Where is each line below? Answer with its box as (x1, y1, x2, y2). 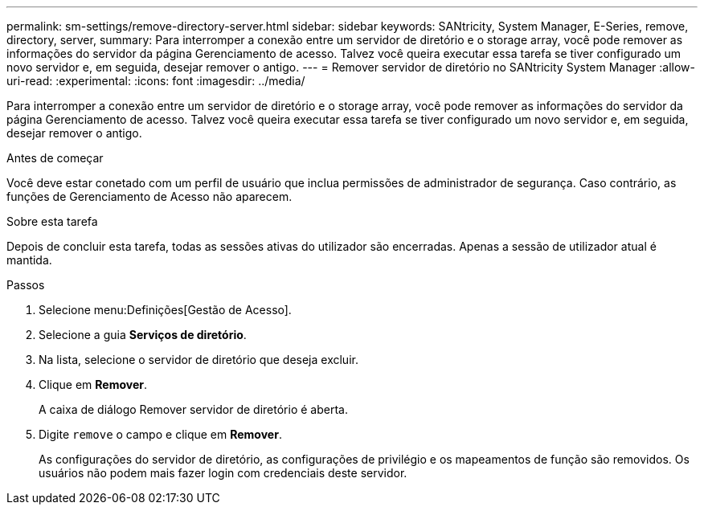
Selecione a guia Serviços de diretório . (39, 328, 247, 341)
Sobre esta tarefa (6, 215, 98, 228)
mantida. (6, 253, 52, 267)
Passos (6, 278, 45, 292)
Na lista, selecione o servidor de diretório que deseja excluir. (39, 353, 358, 366)
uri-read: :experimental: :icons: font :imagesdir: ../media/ (6, 74, 305, 88)
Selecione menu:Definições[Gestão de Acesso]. (39, 303, 292, 317)
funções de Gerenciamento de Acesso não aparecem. (6, 190, 293, 203)
